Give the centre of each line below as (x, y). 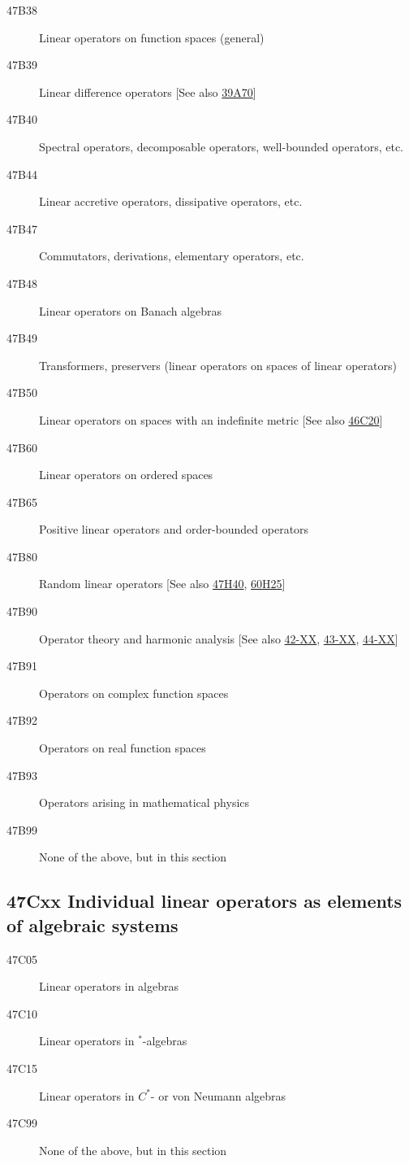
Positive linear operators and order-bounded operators (174, 529)
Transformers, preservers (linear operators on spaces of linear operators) (218, 365)
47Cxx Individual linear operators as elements (204, 901)
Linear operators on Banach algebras (131, 310)
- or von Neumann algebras (218, 1095)
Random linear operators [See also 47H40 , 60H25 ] (162, 584)
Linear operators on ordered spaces (126, 475)
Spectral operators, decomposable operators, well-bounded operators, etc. (221, 146)
